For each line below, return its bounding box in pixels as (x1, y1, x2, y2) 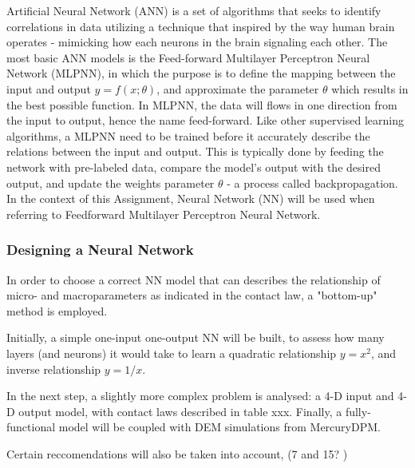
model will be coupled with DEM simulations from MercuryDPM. (58, 418, 381, 435)
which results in (331, 80, 409, 97)
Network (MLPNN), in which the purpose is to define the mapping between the (6, 65, 396, 81)
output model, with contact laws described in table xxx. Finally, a (18, 403, 342, 419)
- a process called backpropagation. (227, 174, 398, 191)
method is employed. (6, 302, 108, 319)
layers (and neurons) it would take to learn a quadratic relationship (6, 344, 337, 361)
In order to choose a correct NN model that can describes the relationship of (6, 271, 381, 288)
